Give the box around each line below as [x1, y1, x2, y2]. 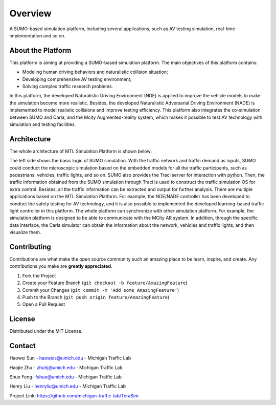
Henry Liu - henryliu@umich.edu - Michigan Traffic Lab [9, 383, 126, 389]
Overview [9, 8, 52, 19]
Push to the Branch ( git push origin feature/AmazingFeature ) [22, 294, 170, 301]
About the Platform [9, 46, 72, 55]
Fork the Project [22, 272, 56, 279]
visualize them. [9, 229, 41, 236]
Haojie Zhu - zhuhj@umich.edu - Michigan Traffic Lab [9, 364, 123, 371]
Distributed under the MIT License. [9, 328, 83, 334]
